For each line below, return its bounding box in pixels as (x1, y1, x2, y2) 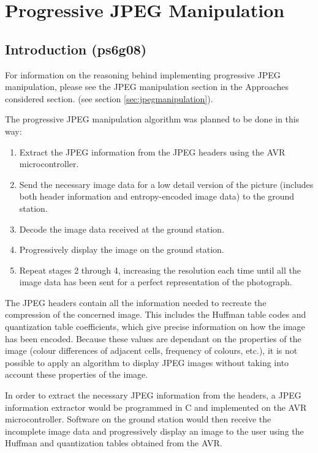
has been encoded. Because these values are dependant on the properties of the (5, 332, 301, 345)
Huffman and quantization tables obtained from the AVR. (5, 436, 222, 449)
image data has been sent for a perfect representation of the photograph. (19, 275, 292, 288)
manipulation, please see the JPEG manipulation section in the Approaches (5, 80, 289, 93)
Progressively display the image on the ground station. (19, 243, 224, 256)
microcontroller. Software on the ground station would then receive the (5, 413, 271, 425)
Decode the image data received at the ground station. (19, 222, 224, 235)
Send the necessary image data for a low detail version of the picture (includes (19, 178, 314, 190)
